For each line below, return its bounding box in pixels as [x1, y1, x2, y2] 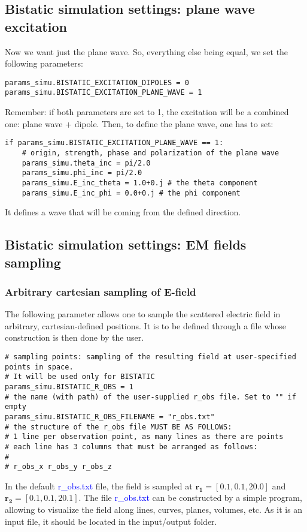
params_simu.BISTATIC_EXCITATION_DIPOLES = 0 [5, 78, 189, 87]
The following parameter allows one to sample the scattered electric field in [5, 308, 281, 320]
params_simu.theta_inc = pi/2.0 [22, 158, 151, 167]
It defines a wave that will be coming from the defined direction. [5, 206, 241, 218]
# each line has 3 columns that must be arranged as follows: [5, 442, 258, 451]
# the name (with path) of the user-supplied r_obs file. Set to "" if [5, 392, 296, 401]
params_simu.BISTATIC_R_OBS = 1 [5, 382, 133, 391]
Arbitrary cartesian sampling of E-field [5, 284, 196, 299]
